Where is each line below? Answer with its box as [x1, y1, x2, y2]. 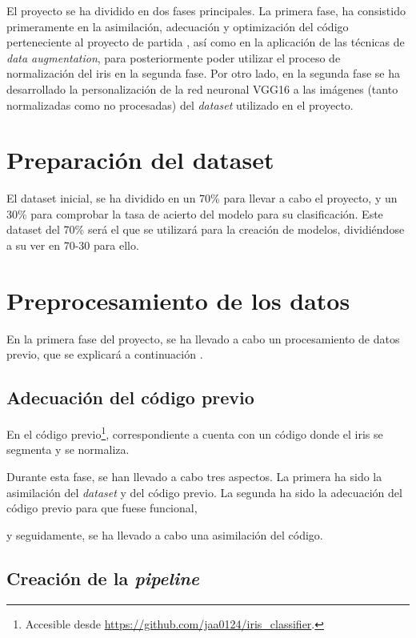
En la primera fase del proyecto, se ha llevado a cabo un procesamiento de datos [6, 330, 400, 347]
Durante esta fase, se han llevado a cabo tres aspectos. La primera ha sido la [6, 468, 382, 485]
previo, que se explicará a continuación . [6, 346, 203, 363]
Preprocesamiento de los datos [6, 283, 350, 316]
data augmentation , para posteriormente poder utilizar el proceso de [6, 49, 341, 66]
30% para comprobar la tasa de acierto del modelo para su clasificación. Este [6, 205, 383, 222]
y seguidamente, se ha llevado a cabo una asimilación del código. [6, 526, 323, 543]
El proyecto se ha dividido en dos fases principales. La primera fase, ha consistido [6, 2, 406, 18]
